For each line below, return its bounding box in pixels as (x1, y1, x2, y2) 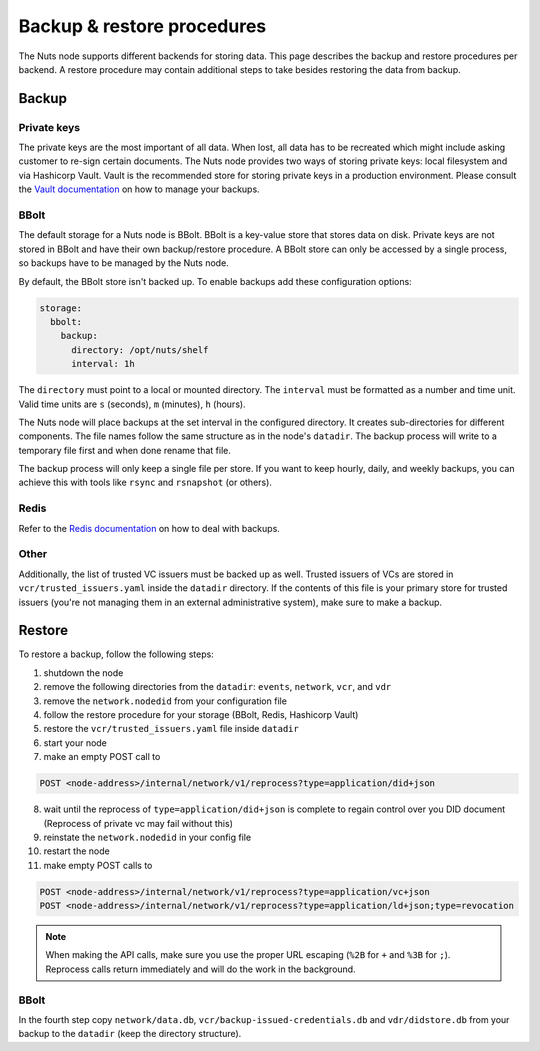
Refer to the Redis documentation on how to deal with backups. (18, 522, 280, 534)
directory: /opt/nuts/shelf (71, 344, 209, 355)
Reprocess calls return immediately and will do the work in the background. (45, 963, 356, 975)
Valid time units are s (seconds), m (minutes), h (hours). (18, 398, 246, 410)
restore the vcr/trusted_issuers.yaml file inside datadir (43, 723, 299, 735)
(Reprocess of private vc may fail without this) (43, 817, 234, 829)
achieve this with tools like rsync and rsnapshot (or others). (18, 476, 272, 489)
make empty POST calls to (43, 859, 153, 871)
